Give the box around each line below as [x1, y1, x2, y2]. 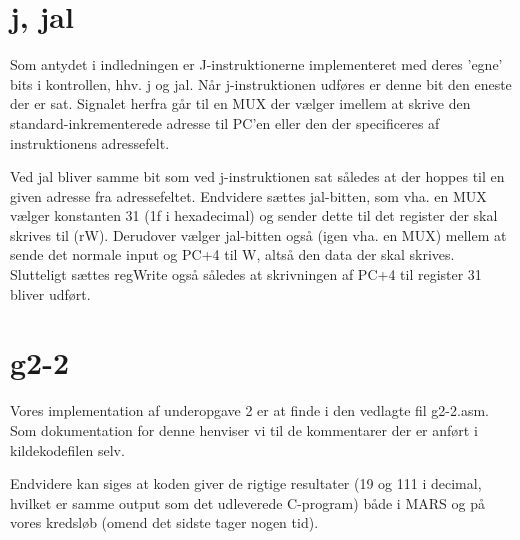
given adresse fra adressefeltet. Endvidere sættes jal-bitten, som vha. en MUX [10, 185, 487, 206]
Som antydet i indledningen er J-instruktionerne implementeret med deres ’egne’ [10, 54, 503, 75]
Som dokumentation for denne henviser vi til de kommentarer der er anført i [10, 419, 478, 440]
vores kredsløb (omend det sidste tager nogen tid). [10, 512, 319, 533]
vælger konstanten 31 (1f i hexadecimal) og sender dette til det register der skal [10, 205, 498, 226]
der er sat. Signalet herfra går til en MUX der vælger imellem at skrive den [10, 93, 471, 114]
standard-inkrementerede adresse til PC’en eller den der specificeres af [10, 112, 440, 133]
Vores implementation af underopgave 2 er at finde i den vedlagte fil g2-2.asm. [10, 400, 489, 421]
